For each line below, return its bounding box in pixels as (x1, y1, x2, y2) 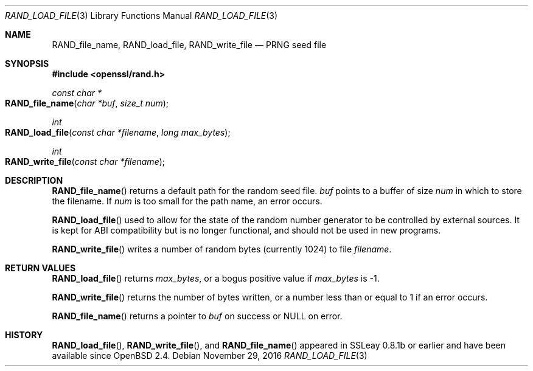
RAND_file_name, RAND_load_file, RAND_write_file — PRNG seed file (52, 40, 327, 50)
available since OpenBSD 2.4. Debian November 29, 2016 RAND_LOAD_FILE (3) (52, 350, 368, 361)
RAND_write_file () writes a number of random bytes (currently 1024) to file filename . (52, 244, 392, 254)
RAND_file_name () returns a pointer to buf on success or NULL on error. (52, 311, 343, 321)
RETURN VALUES (5, 263, 76, 273)
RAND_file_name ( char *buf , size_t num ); (5, 98, 169, 108)
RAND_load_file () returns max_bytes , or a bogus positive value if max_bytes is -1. (52, 273, 380, 283)
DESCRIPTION (5, 175, 63, 185)
